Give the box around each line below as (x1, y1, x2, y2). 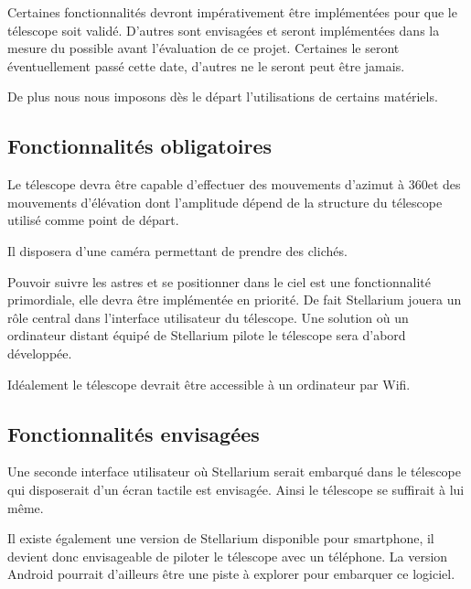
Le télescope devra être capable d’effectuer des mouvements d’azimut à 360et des (7, 175, 461, 194)
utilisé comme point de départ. (7, 210, 179, 230)
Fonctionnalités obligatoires (7, 132, 273, 160)
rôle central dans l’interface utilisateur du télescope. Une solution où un (7, 307, 409, 327)
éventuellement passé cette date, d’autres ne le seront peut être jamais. (7, 56, 405, 75)
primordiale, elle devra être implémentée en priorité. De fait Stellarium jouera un (7, 290, 462, 309)
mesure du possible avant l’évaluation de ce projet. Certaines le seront (7, 38, 400, 58)
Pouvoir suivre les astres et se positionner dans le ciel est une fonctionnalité (7, 272, 431, 291)
